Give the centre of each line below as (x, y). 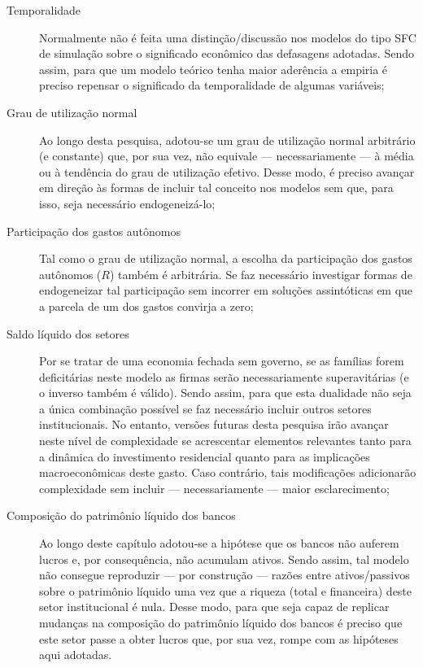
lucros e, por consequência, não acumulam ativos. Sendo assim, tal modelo (224, 559)
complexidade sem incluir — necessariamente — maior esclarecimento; (214, 488)
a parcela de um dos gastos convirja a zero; (146, 306)
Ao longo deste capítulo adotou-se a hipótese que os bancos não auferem (219, 543)
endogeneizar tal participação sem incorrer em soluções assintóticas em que (226, 290)
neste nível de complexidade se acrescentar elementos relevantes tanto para (225, 441)
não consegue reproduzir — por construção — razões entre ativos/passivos (225, 575)
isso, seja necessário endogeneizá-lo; (127, 203)
